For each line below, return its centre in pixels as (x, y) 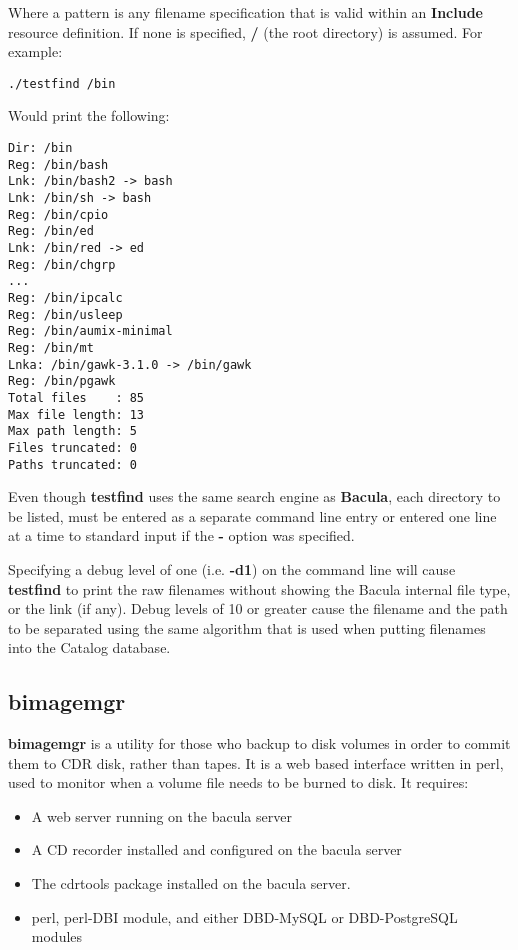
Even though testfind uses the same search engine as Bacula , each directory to (254, 496)
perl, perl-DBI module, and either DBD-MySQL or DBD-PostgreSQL (244, 916)
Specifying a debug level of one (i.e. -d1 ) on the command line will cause (232, 568)
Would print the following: (89, 115)
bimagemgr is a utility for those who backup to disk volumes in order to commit (259, 743)
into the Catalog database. (89, 647)
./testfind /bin (62, 83)
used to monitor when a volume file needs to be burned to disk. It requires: (238, 782)
